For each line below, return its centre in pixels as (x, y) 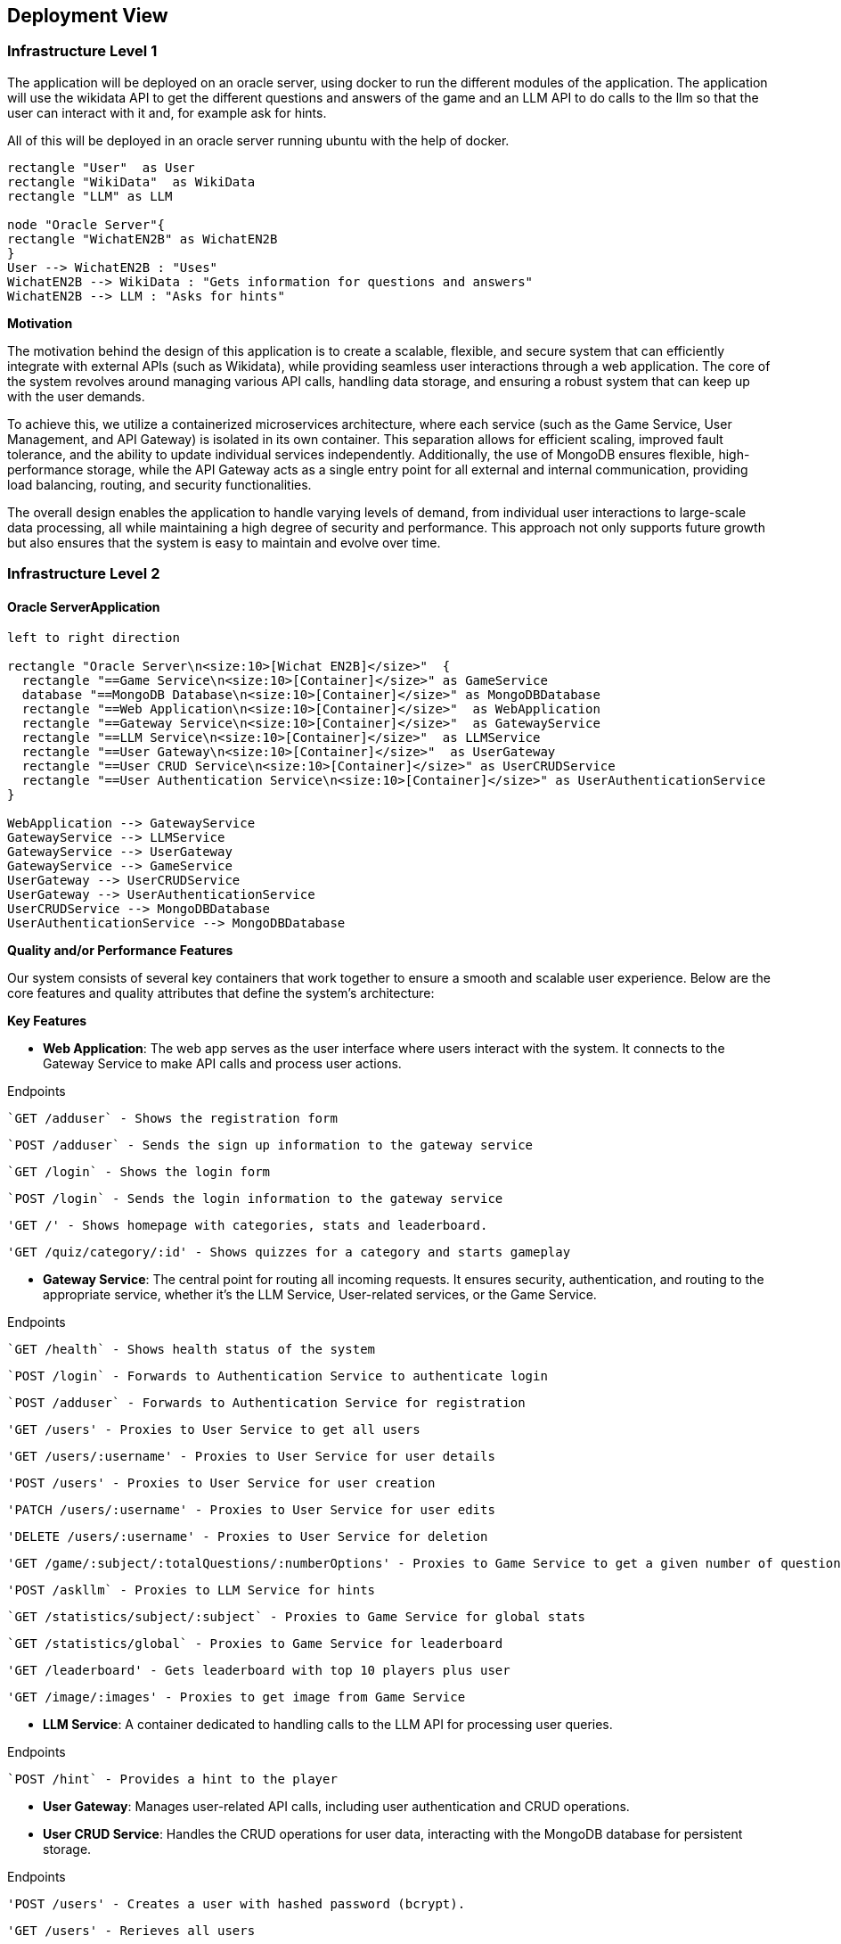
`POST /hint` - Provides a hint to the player (172, 1779)
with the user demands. (76, 396)
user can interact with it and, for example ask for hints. (167, 112)
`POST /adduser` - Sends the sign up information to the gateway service (270, 1145)
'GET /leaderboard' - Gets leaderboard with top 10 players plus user (259, 1671)
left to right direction (94, 638)
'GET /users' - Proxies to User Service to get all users (214, 1430)
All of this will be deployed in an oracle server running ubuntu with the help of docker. (258, 140)
